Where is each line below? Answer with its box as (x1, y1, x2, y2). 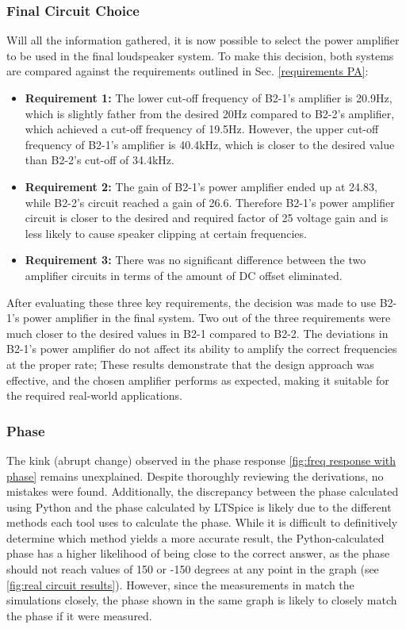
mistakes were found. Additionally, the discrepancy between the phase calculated (6, 483, 399, 500)
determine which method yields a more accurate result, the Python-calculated (6, 529, 385, 546)
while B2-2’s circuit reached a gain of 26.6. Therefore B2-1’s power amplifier (25, 194, 395, 210)
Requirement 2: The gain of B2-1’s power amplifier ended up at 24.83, (25, 178, 377, 194)
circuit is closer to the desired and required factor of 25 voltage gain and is (25, 209, 389, 226)
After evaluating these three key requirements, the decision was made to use (6, 293, 376, 310)
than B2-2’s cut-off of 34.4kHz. (25, 151, 174, 168)
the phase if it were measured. (6, 607, 152, 623)
